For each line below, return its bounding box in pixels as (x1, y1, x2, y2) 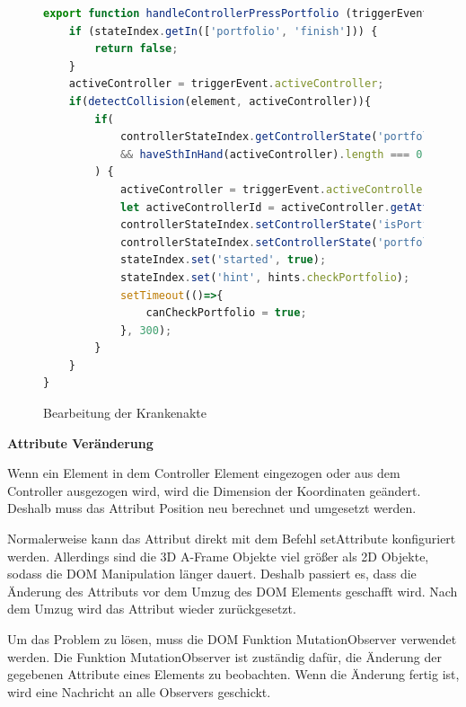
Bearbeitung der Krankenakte (43, 403, 207, 422)
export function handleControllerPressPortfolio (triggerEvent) (43, 7, 435, 20)
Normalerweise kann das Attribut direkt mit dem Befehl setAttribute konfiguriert (7, 529, 456, 548)
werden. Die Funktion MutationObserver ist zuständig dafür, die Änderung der (7, 647, 442, 666)
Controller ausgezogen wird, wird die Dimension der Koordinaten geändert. (7, 481, 421, 499)
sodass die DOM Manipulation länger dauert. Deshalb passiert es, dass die (7, 564, 417, 583)
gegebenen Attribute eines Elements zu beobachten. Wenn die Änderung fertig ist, (7, 665, 460, 684)
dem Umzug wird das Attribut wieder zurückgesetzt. (7, 599, 296, 618)
